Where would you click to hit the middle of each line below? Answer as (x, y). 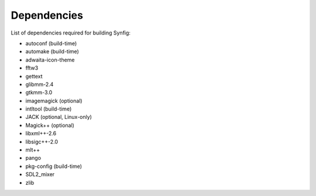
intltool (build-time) (49, 109)
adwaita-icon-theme (50, 60)
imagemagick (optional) (54, 101)
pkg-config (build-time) (54, 166)
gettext (34, 76)
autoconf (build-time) (51, 43)
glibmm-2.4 (39, 84)
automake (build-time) (52, 51)
